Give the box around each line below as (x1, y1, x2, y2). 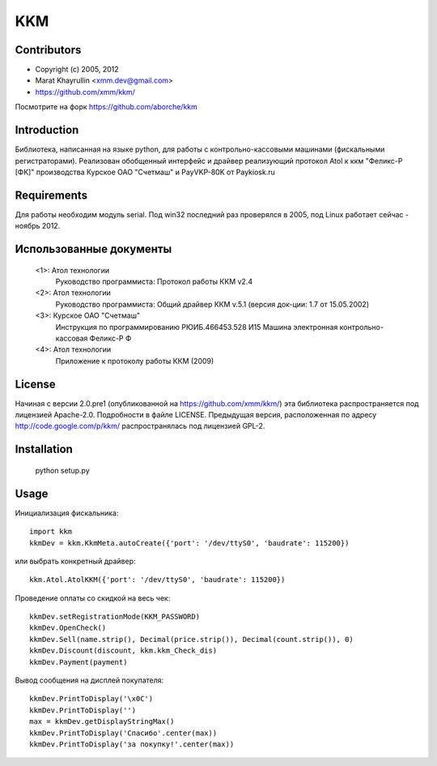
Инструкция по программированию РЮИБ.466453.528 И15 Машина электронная (55, 322, 338, 332)
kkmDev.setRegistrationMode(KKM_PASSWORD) (29, 612, 201, 622)
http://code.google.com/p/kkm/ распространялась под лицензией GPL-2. (15, 422, 265, 431)
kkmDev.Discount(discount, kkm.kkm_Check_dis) (29, 646, 218, 656)
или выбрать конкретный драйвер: (15, 556, 136, 566)
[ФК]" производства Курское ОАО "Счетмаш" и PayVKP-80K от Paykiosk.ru (15, 167, 275, 177)
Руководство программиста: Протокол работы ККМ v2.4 (55, 276, 253, 287)
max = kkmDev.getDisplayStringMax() (29, 717, 175, 726)
